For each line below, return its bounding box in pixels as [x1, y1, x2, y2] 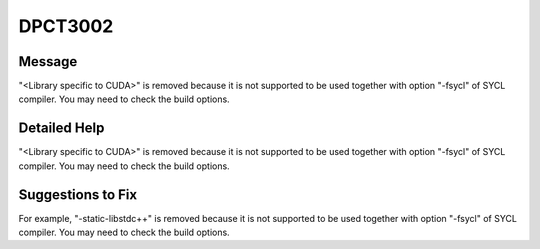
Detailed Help [18, 120, 105, 137]
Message [18, 53, 78, 70]
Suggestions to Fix [18, 186, 138, 203]
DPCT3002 [18, 15, 114, 37]
